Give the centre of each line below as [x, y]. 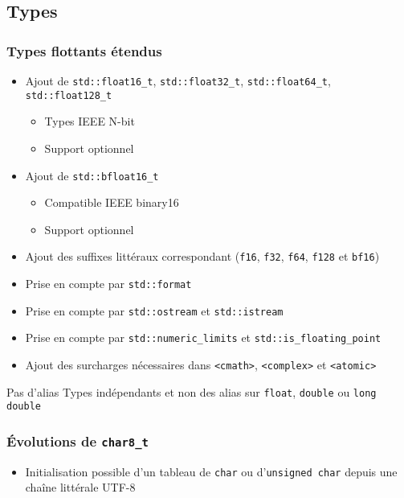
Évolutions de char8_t [78, 440]
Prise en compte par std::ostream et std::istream [154, 310]
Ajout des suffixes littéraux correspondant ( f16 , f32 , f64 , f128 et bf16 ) [202, 256]
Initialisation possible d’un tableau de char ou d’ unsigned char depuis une [211, 471]
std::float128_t [69, 95]
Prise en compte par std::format [108, 283]
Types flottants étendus [84, 50]
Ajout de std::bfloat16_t [92, 175]
